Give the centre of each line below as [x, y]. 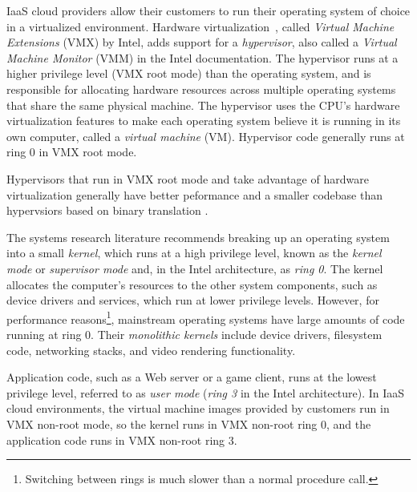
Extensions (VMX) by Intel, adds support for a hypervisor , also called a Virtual [202, 42]
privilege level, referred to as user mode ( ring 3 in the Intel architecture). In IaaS [206, 392]
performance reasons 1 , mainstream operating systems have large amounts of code [206, 317]
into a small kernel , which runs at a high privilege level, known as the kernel [194, 253]
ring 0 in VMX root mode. [72, 152]
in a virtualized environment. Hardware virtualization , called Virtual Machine [200, 26]
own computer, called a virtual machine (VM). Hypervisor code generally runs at [206, 136]
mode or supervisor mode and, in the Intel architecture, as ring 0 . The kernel [195, 268]
